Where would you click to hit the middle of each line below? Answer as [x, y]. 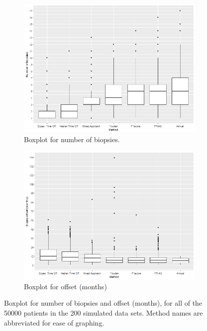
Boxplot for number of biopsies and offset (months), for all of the [103, 303]
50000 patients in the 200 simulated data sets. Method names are [103, 312]
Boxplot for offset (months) [65, 286]
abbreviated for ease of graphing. [54, 322]
